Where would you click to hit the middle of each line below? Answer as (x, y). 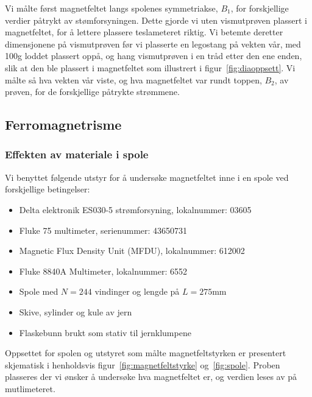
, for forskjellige (260, 8)
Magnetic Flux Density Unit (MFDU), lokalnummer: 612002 (132, 251)
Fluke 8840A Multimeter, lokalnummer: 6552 (103, 271)
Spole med (39, 291)
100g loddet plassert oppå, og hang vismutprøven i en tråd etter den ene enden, (154, 56)
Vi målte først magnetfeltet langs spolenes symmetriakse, (112, 8)
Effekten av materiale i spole (77, 154)
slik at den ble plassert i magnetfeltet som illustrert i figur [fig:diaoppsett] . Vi (150, 67)
